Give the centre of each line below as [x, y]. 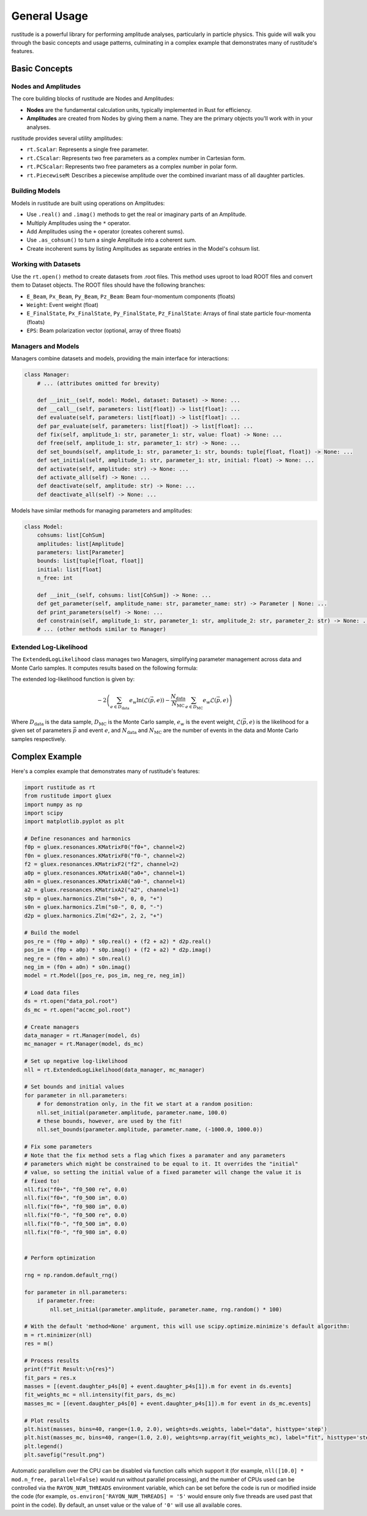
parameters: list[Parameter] [81, 552]
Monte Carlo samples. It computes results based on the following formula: [105, 668]
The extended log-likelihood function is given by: [73, 679]
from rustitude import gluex [68, 796]
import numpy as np [53, 804]
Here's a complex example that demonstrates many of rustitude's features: [106, 771]
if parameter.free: [66, 1301]
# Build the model [52, 933]
